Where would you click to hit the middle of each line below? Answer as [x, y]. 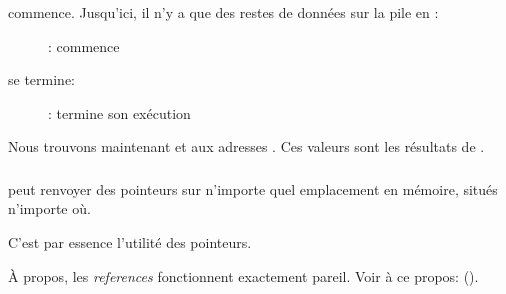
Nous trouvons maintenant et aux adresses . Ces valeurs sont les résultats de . [246, 146]
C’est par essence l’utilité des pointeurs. [130, 242]
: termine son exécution [119, 112]
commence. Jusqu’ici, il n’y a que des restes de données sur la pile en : [223, 12]
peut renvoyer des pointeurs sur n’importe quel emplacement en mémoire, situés [253, 188]
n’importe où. [49, 208]
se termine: [41, 79]
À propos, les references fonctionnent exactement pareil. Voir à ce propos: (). [243, 275]
